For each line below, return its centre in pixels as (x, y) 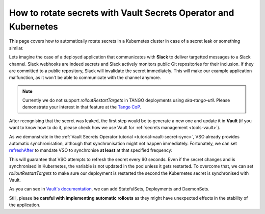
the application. (25, 205)
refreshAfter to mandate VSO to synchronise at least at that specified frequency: (91, 150)
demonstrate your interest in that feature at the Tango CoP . (82, 107)
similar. (16, 48)
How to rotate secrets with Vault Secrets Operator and (121, 13)
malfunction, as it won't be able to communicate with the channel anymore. (85, 78)
